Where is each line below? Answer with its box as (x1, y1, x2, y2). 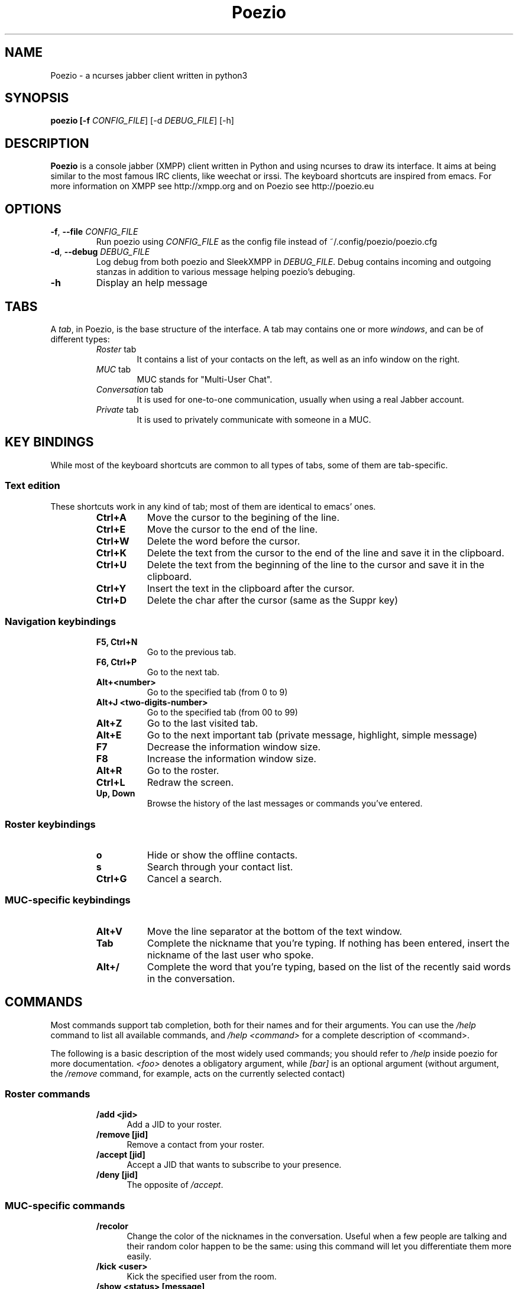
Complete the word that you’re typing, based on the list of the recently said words (147, 960, 511, 973)
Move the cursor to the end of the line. (147, 523, 318, 535)
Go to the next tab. (147, 667, 219, 678)
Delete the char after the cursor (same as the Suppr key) (147, 594, 399, 606)
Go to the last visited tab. (147, 717, 258, 730)
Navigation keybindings (5, 615, 116, 627)
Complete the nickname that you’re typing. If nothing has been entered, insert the (147, 937, 510, 949)
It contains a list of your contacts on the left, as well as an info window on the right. (137, 354, 460, 364)
